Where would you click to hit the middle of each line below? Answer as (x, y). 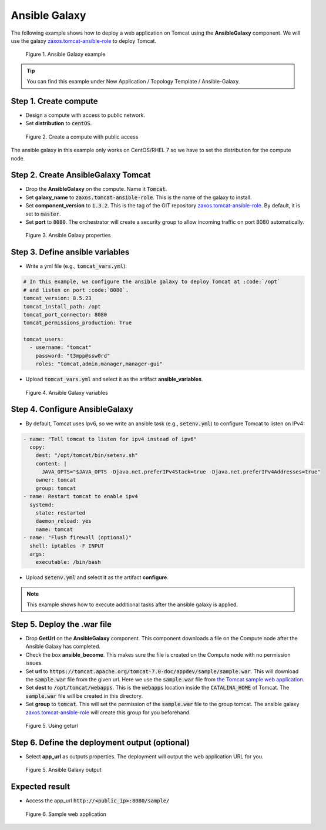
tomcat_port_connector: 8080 (65, 315)
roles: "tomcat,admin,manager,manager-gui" (99, 364)
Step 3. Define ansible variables (70, 252)
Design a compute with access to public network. (85, 115)
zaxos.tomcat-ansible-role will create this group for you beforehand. (108, 712)
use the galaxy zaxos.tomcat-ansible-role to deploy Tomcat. (84, 41)
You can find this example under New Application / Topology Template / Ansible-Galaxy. (133, 82)
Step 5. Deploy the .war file (61, 624)
